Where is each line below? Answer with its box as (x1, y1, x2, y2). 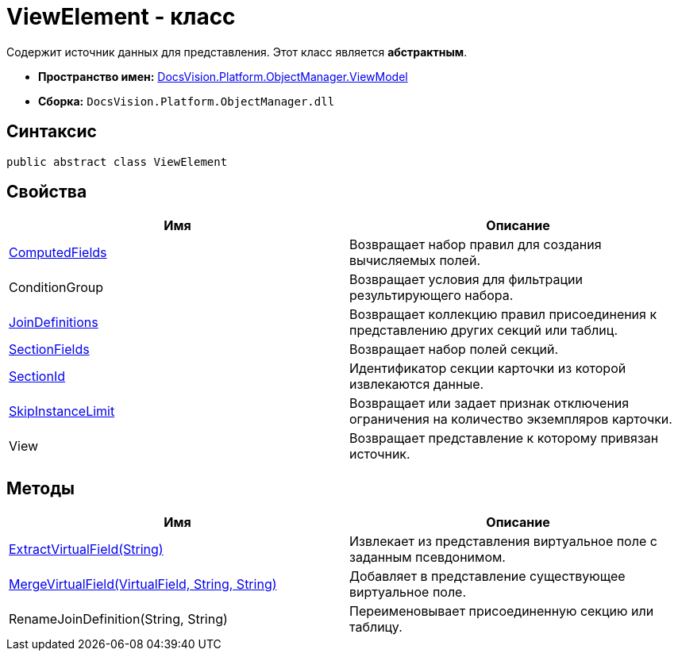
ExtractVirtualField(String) (9, 541, 164, 558)
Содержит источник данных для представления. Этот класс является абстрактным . (6, 44, 468, 59)
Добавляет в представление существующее (349, 568, 626, 585)
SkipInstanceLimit (9, 403, 115, 420)
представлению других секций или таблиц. (349, 322, 618, 339)
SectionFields (9, 341, 90, 358)
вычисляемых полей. (349, 252, 480, 269)
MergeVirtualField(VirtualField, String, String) (9, 576, 277, 593)
